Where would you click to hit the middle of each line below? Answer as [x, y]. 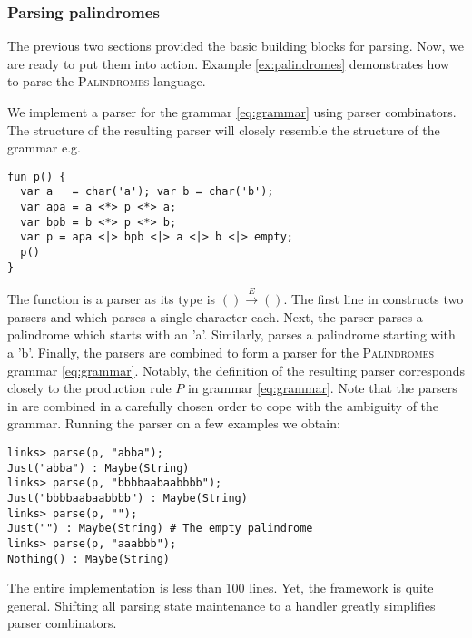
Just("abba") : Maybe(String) [98, 468]
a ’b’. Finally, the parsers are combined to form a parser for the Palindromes [221, 352]
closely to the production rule [89, 388]
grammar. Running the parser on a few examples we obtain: [174, 423]
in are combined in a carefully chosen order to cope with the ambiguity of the [223, 405]
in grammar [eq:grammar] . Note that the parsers [322, 388]
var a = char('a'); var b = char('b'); [147, 192]
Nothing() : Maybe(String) [88, 559]
